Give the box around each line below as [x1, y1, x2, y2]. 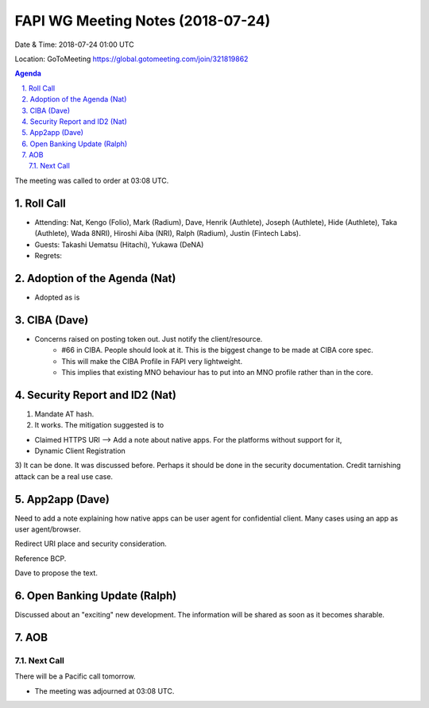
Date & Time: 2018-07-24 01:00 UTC [14, 40, 134, 49]
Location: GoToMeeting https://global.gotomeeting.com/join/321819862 [14, 54, 249, 64]
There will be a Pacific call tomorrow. [14, 671, 136, 681]
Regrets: [34, 250, 63, 260]
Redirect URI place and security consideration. [14, 539, 167, 548]
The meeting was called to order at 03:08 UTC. [14, 176, 169, 185]
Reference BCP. [14, 553, 67, 563]
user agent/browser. [14, 524, 81, 534]
